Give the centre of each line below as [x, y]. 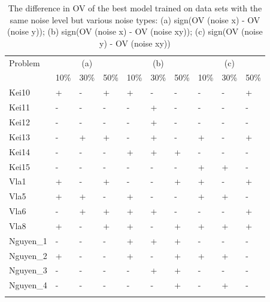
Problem [25, 62]
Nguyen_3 [28, 270]
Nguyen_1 [28, 240]
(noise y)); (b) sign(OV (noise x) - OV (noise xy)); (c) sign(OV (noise [135, 31]
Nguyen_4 [28, 285]
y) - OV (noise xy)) [135, 43]
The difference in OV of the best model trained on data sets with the [135, 8]
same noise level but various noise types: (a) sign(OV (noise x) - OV [135, 19]
